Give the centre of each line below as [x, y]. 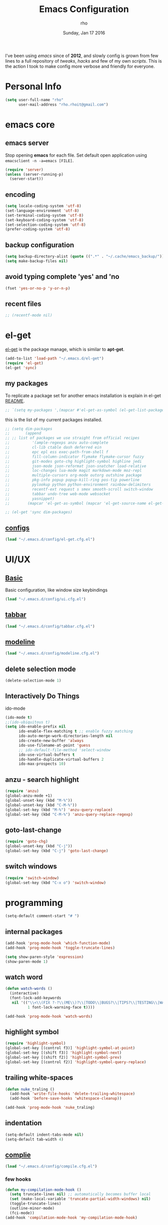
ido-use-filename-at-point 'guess [54, 745]
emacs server [27, 143]
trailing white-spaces [39, 1078]
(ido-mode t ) [19, 717]
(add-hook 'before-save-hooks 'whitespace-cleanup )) [66, 1099]
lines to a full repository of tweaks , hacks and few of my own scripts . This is [83, 61]
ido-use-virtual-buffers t [46, 755]
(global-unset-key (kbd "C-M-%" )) [41, 805]
